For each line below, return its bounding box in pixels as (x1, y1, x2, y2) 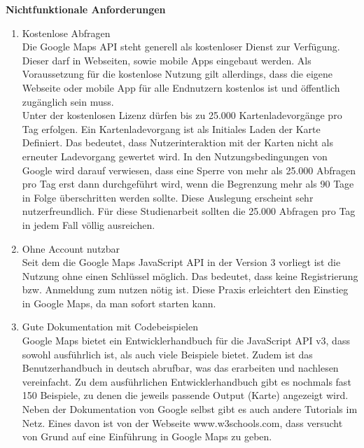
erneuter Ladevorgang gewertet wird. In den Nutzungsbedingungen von (22, 148, 328, 163)
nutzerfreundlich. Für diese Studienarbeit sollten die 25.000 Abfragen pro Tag (22, 204, 356, 218)
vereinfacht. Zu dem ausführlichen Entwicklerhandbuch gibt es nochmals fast (22, 374, 351, 388)
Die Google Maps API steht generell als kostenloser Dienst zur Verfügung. (22, 39, 340, 54)
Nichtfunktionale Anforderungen (6, 2, 166, 16)
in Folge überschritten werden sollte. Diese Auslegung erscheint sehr (22, 190, 314, 204)
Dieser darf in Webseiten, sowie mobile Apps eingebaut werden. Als (22, 52, 311, 67)
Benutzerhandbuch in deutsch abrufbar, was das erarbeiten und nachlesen (22, 360, 339, 375)
